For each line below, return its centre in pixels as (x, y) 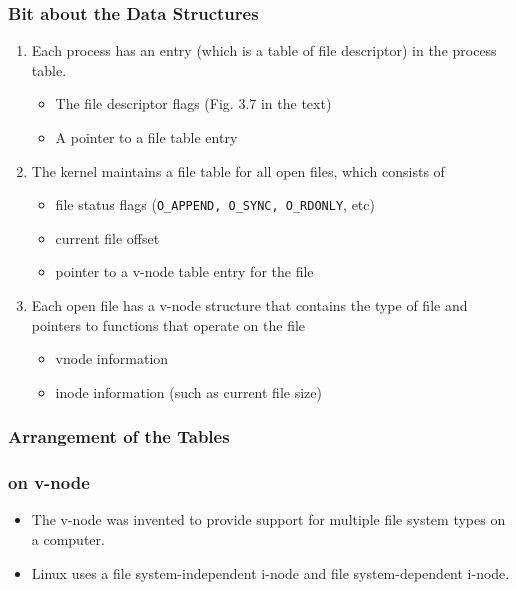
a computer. (68, 539)
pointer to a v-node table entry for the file (184, 271)
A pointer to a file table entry (146, 137)
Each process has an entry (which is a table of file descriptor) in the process (264, 50)
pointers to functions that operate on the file (168, 324)
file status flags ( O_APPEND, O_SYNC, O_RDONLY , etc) (215, 204)
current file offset (107, 237)
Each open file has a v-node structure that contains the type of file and (249, 305)
